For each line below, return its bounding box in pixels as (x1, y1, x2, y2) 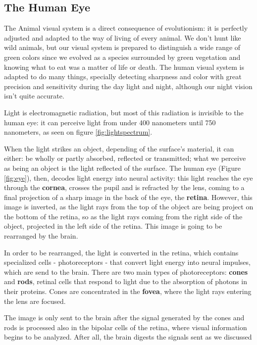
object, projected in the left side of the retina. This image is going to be (4, 221, 222, 231)
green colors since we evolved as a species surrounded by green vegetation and (4, 51, 241, 62)
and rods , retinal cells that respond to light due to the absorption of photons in (4, 276, 247, 287)
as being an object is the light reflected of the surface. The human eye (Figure (4, 162, 241, 173)
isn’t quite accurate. (4, 91, 64, 101)
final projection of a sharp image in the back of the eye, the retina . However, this (4, 192, 253, 202)
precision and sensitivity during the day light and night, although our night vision (4, 81, 253, 91)
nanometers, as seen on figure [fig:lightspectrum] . (4, 127, 153, 137)
